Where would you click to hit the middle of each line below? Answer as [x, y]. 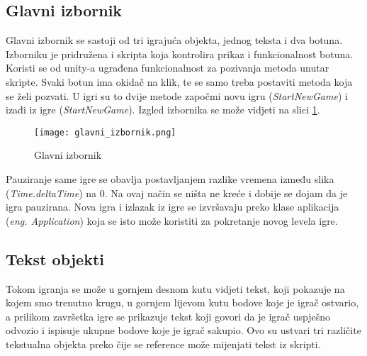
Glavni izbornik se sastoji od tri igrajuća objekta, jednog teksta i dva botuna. [174, 40]
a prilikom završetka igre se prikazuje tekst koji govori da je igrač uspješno [168, 316]
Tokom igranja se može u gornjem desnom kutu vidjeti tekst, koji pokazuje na [175, 288]
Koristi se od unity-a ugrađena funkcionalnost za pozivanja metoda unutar [168, 68]
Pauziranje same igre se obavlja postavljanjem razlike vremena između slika [170, 179]
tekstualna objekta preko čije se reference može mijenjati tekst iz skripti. [163, 344]
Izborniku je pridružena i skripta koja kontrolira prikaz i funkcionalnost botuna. [180, 54]
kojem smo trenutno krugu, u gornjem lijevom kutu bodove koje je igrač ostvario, [182, 302]
